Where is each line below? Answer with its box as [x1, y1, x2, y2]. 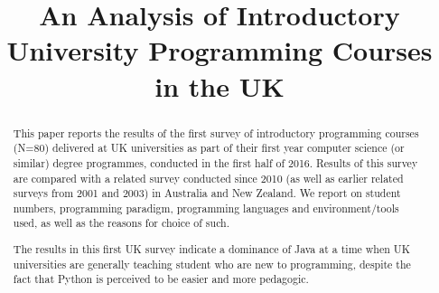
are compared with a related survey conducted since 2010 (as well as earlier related [13, 170, 404, 185]
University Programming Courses [6, 32, 433, 69]
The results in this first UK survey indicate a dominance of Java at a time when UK [13, 241, 410, 257]
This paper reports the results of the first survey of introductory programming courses [13, 125, 419, 140]
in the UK [154, 67, 285, 104]
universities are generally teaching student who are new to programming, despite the [13, 256, 411, 271]
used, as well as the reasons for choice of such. [13, 215, 230, 231]
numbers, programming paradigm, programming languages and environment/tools [13, 200, 399, 215]
